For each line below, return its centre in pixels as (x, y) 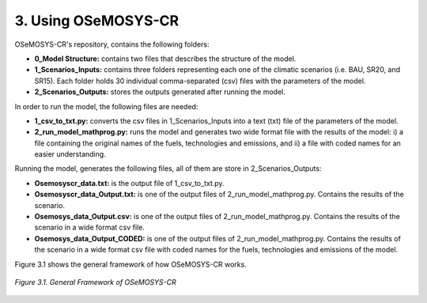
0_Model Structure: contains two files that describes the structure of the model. (165, 59)
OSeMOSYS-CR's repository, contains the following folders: (112, 44)
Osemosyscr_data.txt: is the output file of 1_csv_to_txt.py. (129, 183)
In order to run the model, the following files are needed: (106, 106)
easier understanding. (70, 154)
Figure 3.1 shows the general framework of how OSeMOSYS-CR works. (130, 264)
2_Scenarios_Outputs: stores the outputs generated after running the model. (160, 92)
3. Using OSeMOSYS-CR (97, 21)
